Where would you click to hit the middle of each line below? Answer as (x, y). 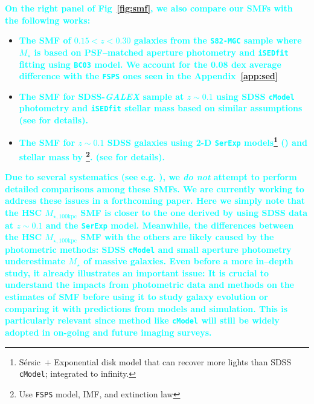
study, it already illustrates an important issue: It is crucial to (137, 272)
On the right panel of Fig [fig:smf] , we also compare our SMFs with (149, 8)
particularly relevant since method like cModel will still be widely (142, 320)
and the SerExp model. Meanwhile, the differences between (170, 225)
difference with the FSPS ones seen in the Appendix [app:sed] (149, 76)
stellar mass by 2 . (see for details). (92, 156)
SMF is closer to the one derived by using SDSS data (194, 213)
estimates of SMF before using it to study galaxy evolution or (136, 297)
